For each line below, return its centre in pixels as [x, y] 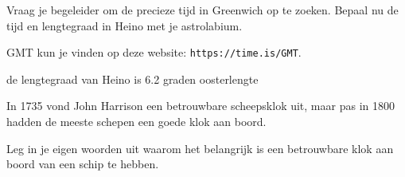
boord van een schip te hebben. [83, 164]
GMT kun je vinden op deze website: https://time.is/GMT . [154, 52]
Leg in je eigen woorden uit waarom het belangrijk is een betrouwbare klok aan [200, 148]
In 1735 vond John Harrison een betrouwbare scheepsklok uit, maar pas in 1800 [201, 106]
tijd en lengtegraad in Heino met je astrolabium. [125, 25]
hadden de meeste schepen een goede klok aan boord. [136, 122]
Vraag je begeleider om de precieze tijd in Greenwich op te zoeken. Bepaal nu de [202, 10]
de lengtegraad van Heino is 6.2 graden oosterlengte [132, 79]
